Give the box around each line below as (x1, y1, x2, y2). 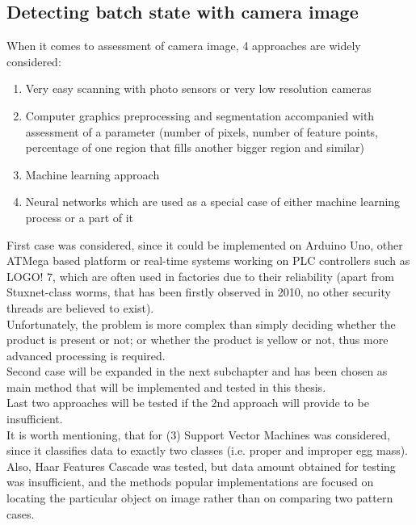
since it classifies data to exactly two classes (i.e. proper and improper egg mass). (6, 442, 408, 459)
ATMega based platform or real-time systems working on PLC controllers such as (6, 252, 410, 269)
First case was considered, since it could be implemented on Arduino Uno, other (6, 236, 403, 253)
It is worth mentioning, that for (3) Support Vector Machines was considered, (6, 426, 390, 443)
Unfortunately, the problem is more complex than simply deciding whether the (6, 315, 396, 332)
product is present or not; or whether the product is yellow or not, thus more (6, 331, 389, 348)
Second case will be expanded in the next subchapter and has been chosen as (6, 363, 388, 380)
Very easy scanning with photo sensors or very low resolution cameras (25, 80, 372, 97)
